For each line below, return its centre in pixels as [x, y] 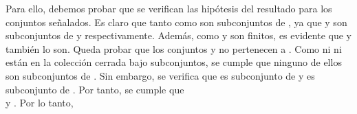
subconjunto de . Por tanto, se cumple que [95, 89]
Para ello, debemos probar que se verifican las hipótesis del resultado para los [169, 8]
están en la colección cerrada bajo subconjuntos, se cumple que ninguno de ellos [174, 62]
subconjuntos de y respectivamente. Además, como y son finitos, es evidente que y [178, 35]
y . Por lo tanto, [40, 103]
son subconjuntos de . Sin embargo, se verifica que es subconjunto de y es [160, 75]
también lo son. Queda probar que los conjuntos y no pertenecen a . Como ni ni [174, 48]
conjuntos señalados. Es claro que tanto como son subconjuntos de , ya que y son [176, 22]
